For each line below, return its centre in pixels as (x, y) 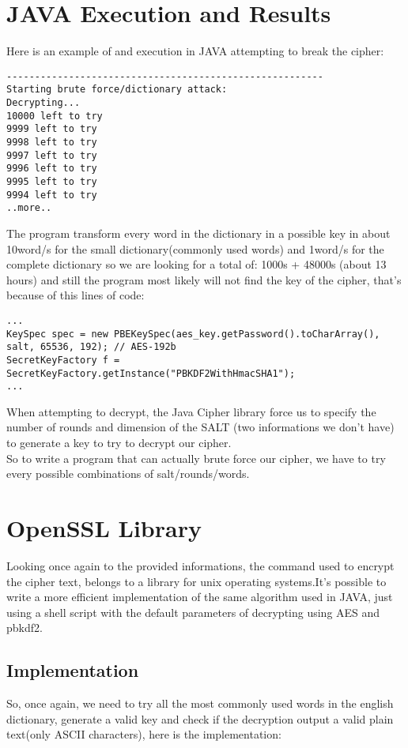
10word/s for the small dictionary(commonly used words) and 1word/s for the (195, 248)
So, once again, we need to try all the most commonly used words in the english (200, 703)
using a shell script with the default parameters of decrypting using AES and (193, 612)
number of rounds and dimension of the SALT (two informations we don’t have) (200, 427)
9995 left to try (52, 181)
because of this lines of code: (76, 295)
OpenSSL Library (104, 528)
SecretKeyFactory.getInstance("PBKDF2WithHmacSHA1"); (151, 373)
